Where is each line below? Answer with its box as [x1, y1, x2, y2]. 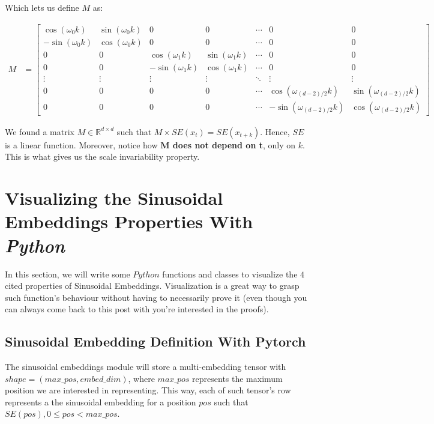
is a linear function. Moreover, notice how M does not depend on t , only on [5, 138, 296, 151]
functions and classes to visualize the [162, 267, 298, 280]
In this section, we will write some [5, 267, 130, 280]
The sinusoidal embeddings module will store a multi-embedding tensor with [5, 360, 286, 373]
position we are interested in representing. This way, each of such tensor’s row [5, 384, 291, 396]
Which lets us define [5, 1, 79, 13]
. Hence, [260, 125, 290, 138]
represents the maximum [192, 372, 283, 384]
